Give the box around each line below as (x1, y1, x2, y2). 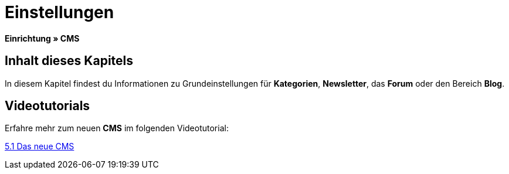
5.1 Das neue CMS (5, 141, 74, 152)
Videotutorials (5, 98, 90, 114)
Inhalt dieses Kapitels (5, 53, 134, 69)
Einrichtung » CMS (5, 33, 80, 43)
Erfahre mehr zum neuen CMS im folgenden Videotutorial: (5, 123, 229, 134)
